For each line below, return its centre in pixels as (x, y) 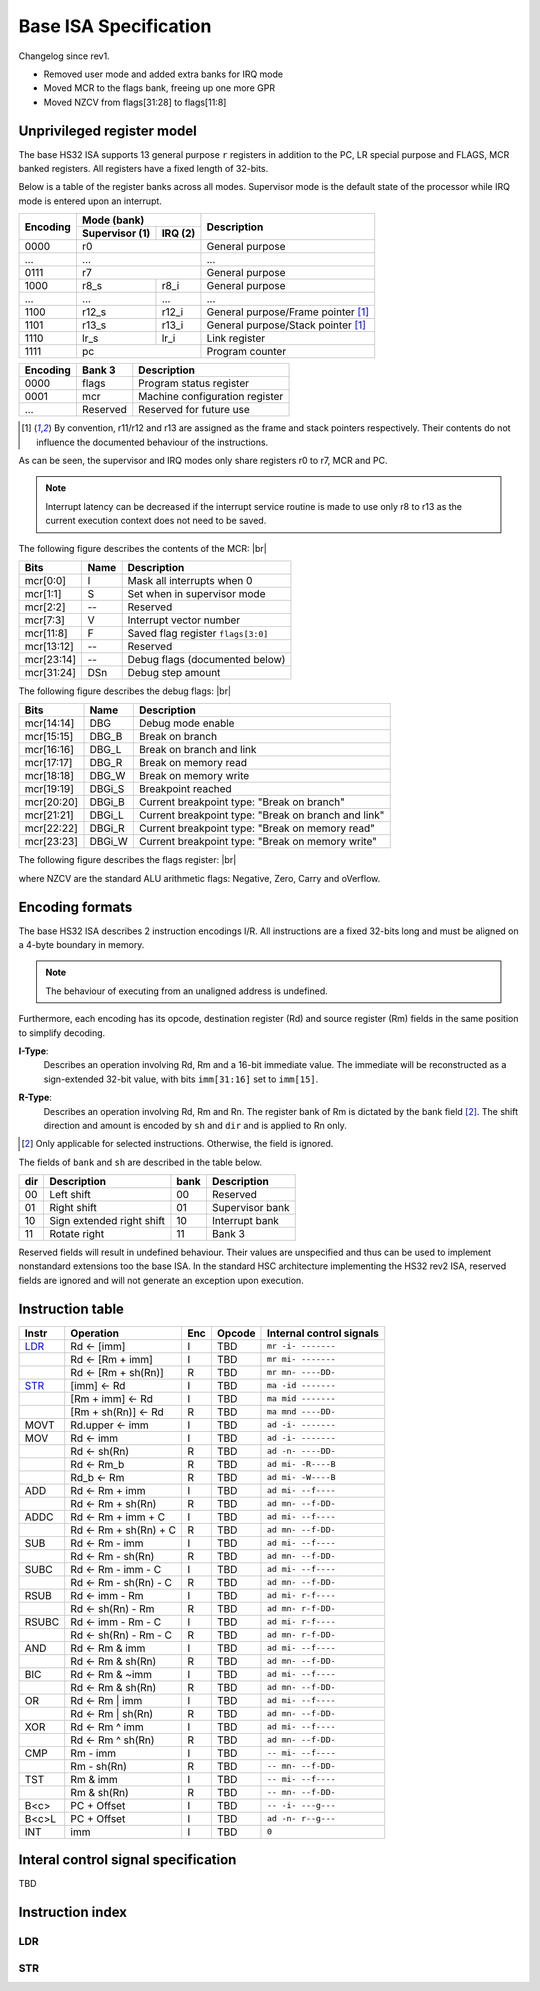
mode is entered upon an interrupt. (90, 201)
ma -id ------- (301, 1385)
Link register (236, 338)
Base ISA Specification (115, 26)
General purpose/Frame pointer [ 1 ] (288, 312)
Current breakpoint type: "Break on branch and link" (261, 815)
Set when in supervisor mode (196, 593)
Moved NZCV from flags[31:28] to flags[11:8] (135, 102)
